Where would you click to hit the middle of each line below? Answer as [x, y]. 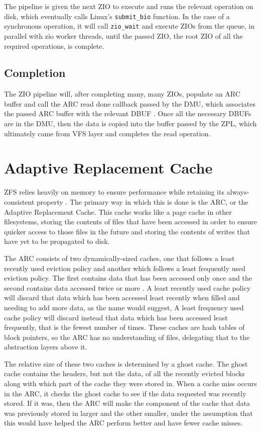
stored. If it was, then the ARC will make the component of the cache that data [127, 403]
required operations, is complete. [54, 46]
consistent [19, 201]
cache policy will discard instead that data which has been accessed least [116, 317]
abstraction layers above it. [46, 347]
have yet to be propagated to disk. [57, 241]
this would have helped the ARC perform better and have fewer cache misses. [123, 423]
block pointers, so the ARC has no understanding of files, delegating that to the [127, 337]
